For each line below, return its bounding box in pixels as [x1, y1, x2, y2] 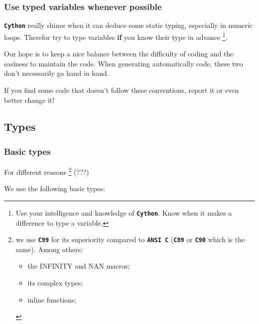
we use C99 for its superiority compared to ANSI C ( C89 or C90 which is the [15, 234, 245, 245]
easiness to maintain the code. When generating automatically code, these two [4, 58, 243, 68]
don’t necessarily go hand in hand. [4, 68, 109, 78]
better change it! [4, 94, 55, 105]
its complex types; [27, 278, 83, 288]
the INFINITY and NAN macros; [27, 261, 130, 271]
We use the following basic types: [4, 183, 105, 194]
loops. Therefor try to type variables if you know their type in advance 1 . [4, 30, 228, 42]
